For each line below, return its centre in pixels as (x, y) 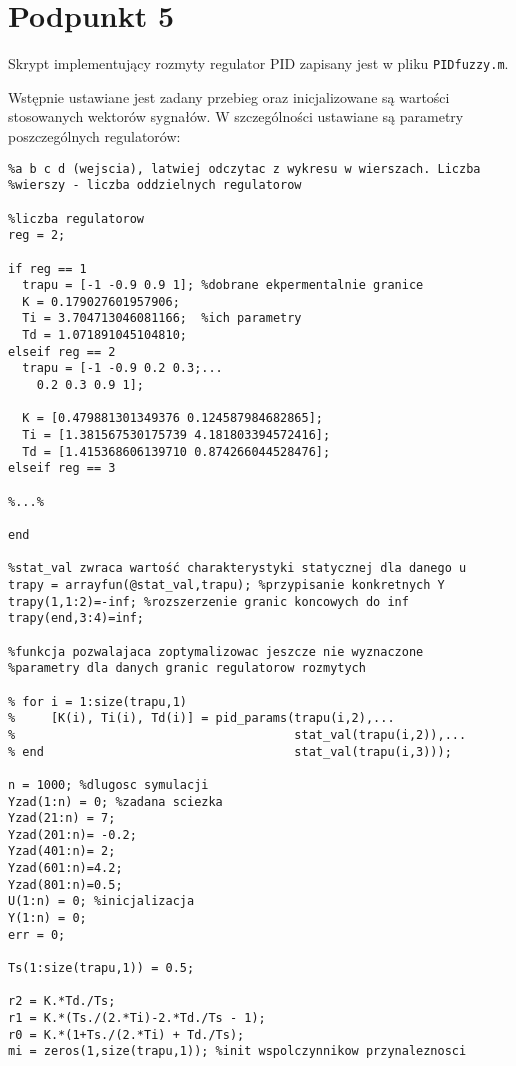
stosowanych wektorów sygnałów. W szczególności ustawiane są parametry (236, 116)
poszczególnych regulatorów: (94, 135)
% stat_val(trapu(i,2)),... (237, 734)
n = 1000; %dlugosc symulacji (108, 784)
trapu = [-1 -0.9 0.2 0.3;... (122, 368)
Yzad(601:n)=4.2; (65, 868)
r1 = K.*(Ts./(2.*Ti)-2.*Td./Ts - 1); (137, 1018)
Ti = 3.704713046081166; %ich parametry (162, 318)
